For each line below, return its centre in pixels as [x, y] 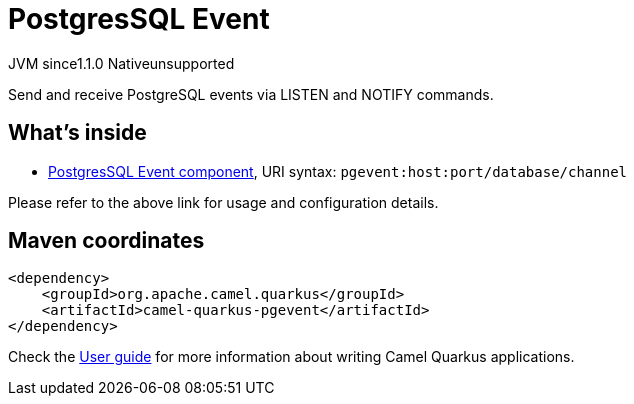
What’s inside [77, 133]
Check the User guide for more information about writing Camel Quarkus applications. [291, 357]
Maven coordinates [106, 241]
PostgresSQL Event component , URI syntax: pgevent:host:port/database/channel [338, 171]
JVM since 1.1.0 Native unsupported [121, 63]
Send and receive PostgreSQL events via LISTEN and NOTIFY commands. [251, 94]
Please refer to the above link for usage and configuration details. [223, 202]
